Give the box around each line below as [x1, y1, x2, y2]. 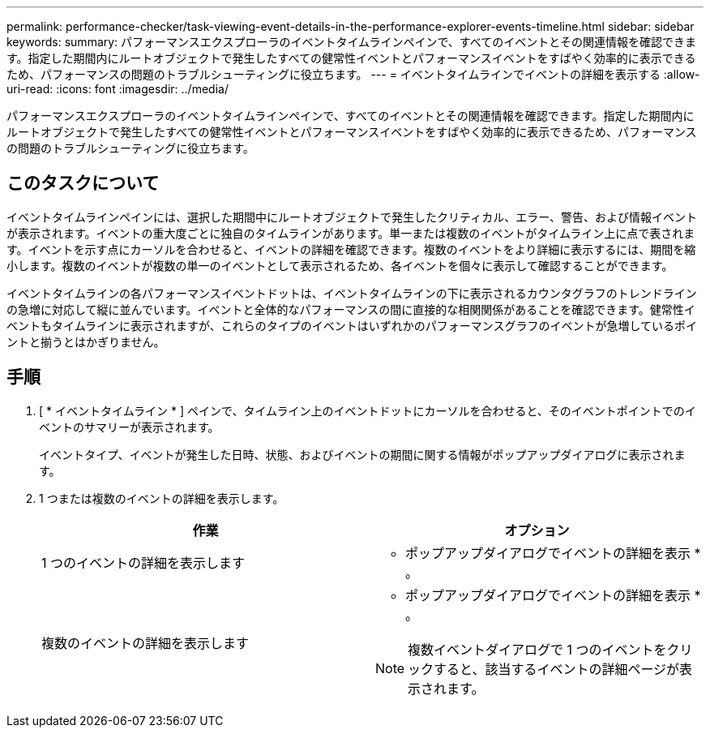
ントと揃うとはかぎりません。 [6, 334, 165, 349]
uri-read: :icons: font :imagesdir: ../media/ [6, 82, 229, 96]
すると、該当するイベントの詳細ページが [434, 660, 680, 677]
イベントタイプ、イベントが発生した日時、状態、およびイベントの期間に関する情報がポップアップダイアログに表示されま [39, 447, 686, 461]
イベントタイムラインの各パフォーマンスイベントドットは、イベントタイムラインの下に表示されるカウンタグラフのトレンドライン [6, 285, 697, 300]
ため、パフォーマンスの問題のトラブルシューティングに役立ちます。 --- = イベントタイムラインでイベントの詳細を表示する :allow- [6, 67, 700, 81]
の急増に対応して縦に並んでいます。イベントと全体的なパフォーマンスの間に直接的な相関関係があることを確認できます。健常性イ [6, 302, 695, 316]
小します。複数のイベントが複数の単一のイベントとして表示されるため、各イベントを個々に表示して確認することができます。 [6, 258, 674, 273]
